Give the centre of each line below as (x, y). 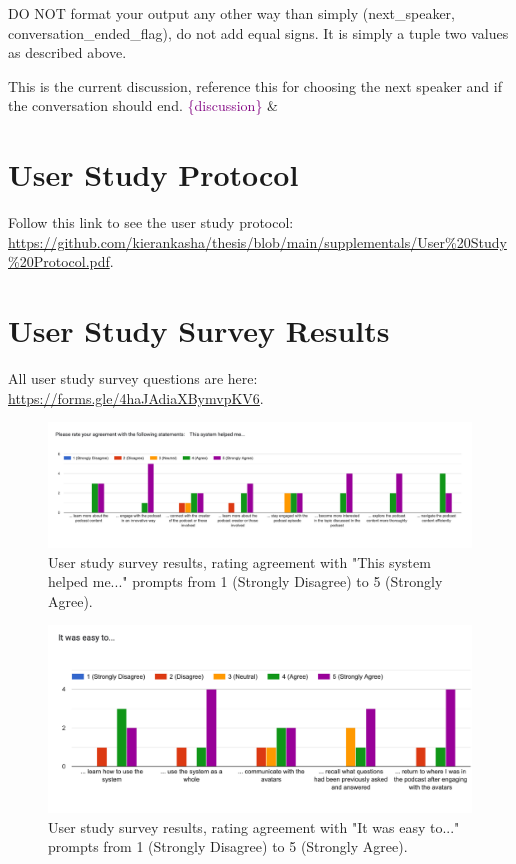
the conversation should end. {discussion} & (143, 105)
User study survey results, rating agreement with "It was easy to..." (254, 826)
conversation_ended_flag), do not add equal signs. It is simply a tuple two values (258, 32)
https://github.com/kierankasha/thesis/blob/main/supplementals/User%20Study (257, 241)
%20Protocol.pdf (59, 261)
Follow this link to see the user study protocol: (151, 222)
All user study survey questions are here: (133, 378)
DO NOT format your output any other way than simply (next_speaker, (231, 13)
